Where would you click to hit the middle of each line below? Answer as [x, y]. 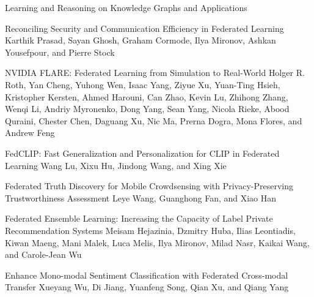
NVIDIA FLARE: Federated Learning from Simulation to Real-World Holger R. [155, 73]
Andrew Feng [30, 133]
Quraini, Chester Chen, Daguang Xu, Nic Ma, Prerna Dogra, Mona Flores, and [154, 120]
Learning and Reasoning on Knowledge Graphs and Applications [126, 7]
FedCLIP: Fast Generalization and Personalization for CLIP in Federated [142, 153]
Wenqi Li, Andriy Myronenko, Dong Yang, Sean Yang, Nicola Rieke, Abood [147, 109]
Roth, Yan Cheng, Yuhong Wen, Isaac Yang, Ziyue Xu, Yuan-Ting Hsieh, [143, 84]
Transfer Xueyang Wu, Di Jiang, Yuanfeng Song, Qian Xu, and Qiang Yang [147, 287]
